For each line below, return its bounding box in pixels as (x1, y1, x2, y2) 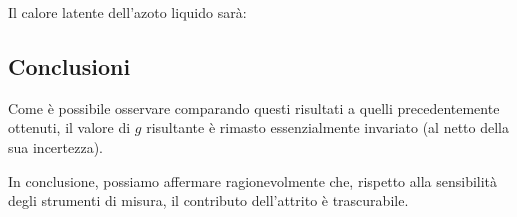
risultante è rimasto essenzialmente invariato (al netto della (146, 117, 510, 138)
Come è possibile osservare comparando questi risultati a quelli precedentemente (8, 97, 500, 118)
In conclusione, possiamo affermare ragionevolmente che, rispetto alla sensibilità (8, 170, 498, 191)
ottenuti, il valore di (8, 117, 131, 138)
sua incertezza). (8, 136, 103, 157)
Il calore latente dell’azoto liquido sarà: (8, 2, 247, 22)
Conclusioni (8, 50, 131, 81)
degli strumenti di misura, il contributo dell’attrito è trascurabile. (8, 190, 409, 211)
